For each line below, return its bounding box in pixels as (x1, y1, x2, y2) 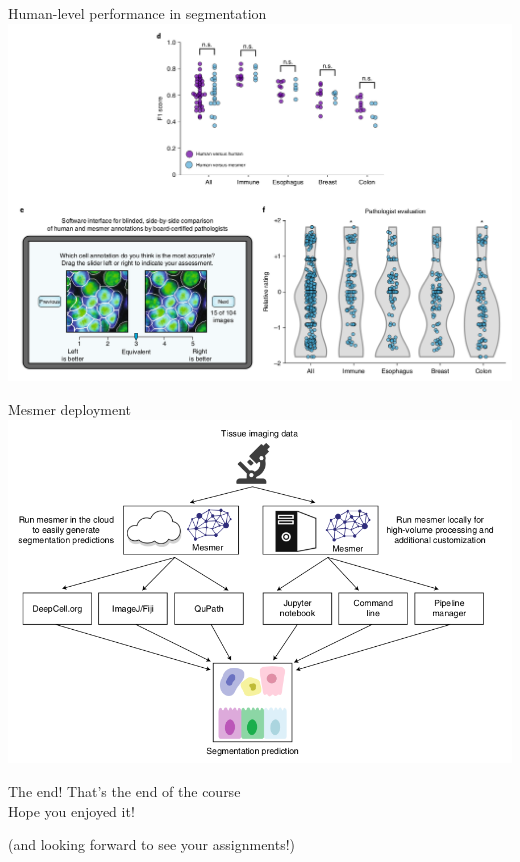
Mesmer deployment (8, 399, 131, 419)
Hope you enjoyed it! (8, 800, 135, 821)
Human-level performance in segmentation (8, 3, 267, 23)
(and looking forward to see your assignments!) (8, 834, 296, 855)
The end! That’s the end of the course (8, 780, 241, 801)
